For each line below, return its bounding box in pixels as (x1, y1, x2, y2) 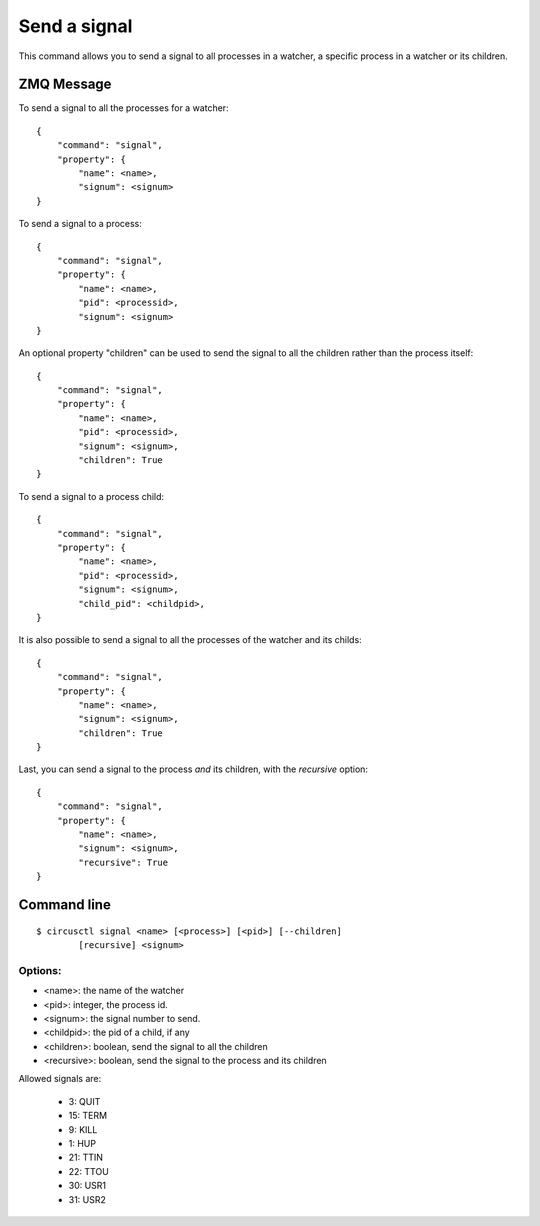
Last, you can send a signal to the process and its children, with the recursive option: (18, 763, 369, 775)
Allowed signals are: (18, 1073, 102, 1085)
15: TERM (68, 1110, 108, 1122)
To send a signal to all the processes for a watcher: (18, 102, 229, 114)
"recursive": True (78, 856, 169, 868)
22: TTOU (68, 1165, 109, 1177)
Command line (18, 896, 112, 914)
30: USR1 (68, 1180, 107, 1192)
